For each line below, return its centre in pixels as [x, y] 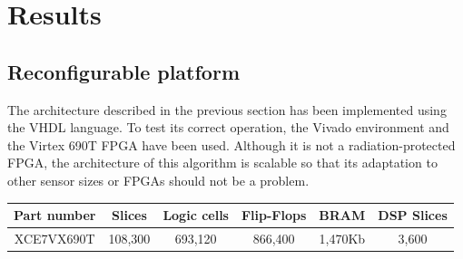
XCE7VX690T [54, 238]
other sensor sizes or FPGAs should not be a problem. [158, 180]
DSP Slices [413, 215]
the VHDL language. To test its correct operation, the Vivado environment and [228, 127]
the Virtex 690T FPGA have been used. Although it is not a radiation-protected [231, 144]
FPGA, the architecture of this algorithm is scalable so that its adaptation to [222, 163]
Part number [55, 215]
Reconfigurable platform [124, 71]
